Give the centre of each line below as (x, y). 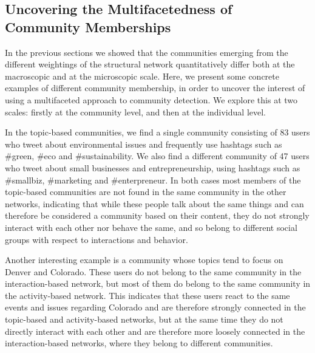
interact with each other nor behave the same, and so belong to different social (151, 227)
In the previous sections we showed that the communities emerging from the (147, 52)
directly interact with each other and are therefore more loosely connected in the (155, 331)
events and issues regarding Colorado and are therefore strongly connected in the (155, 307)
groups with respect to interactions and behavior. (97, 239)
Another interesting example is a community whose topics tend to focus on (144, 260)
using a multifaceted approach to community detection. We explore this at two (151, 99)
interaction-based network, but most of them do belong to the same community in (158, 283)
